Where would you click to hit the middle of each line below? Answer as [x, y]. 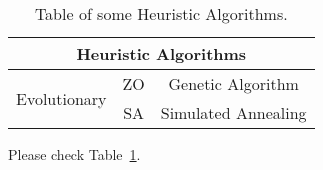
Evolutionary [61, 98]
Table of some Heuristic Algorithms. [161, 13]
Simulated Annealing [233, 112]
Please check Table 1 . [74, 154]
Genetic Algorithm [233, 83]
